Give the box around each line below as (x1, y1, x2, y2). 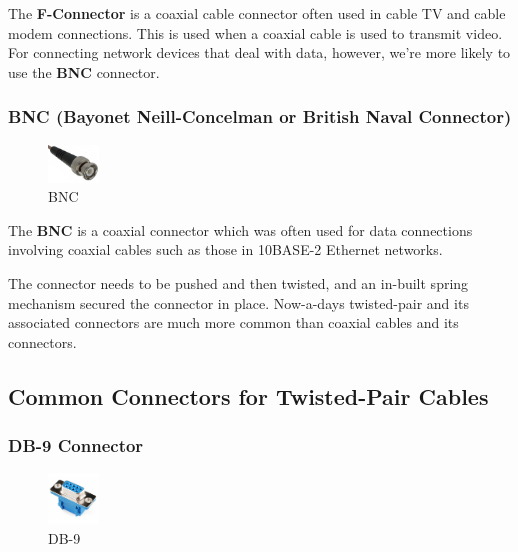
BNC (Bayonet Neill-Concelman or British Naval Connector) (8, 104, 512, 129)
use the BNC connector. (8, 61, 160, 82)
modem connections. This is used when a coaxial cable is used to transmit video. (8, 22, 503, 43)
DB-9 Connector (8, 433, 144, 458)
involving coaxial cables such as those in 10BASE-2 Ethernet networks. (8, 239, 443, 260)
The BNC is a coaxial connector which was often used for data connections (8, 219, 473, 240)
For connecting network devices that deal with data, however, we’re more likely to (8, 42, 511, 63)
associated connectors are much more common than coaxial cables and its (8, 312, 459, 333)
